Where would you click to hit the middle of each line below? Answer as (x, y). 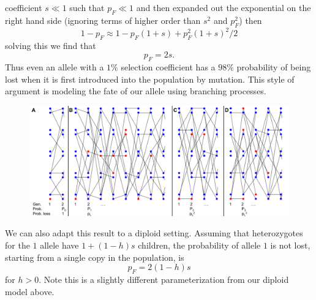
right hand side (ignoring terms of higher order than (103, 20)
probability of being (274, 67)
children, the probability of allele (199, 245)
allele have (59, 245)
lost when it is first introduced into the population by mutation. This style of (150, 79)
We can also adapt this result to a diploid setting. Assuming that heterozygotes (154, 233)
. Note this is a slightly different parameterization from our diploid (164, 279)
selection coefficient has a (168, 67)
